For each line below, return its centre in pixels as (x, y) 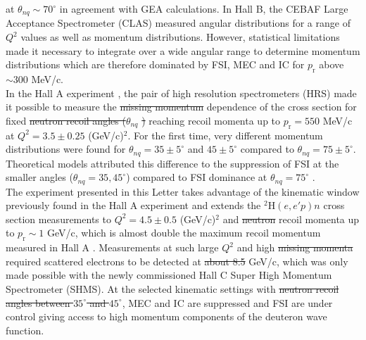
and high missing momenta (295, 247)
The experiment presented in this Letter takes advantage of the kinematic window (183, 191)
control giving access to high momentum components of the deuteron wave (166, 316)
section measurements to (58, 219)
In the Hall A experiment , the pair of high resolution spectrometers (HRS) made (181, 93)
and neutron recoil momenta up (291, 219)
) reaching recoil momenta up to (211, 120)
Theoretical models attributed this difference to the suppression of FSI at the (172, 163)
